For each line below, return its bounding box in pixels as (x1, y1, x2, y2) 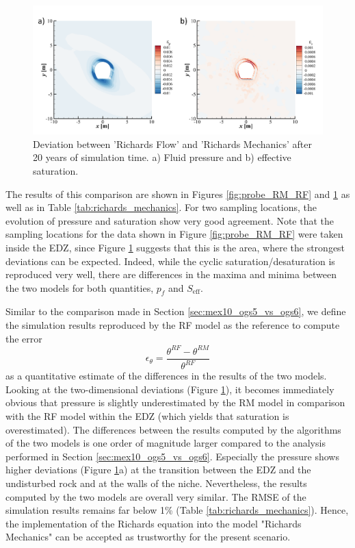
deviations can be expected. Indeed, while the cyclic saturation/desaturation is (5, 253, 335, 268)
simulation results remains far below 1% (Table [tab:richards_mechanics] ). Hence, (5, 503, 349, 517)
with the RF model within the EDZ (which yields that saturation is (5, 408, 289, 423)
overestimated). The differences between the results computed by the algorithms (5, 422, 341, 436)
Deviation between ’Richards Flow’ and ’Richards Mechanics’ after (33, 136, 312, 151)
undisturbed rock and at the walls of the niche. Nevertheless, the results (5, 475, 307, 490)
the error (5, 331, 42, 345)
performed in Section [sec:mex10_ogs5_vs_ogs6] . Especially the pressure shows (5, 449, 339, 463)
